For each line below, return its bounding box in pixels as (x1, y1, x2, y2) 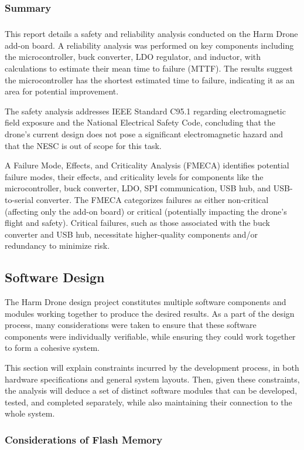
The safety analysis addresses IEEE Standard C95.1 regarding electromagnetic (5, 104, 286, 117)
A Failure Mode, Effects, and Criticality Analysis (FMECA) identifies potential (5, 159, 289, 171)
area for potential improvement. (5, 85, 119, 97)
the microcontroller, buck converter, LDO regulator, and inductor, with (5, 50, 261, 63)
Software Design (5, 268, 105, 286)
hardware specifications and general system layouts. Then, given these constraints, (5, 373, 300, 385)
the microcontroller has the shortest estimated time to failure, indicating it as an (5, 73, 295, 86)
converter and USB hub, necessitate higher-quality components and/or (5, 228, 258, 240)
